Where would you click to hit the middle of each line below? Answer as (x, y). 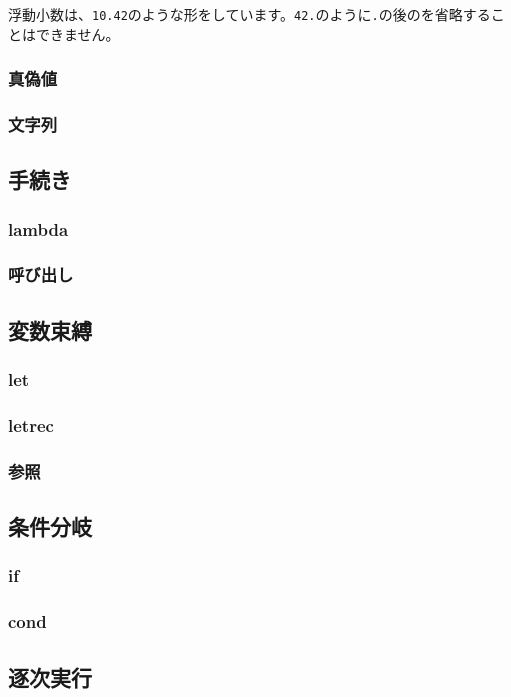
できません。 (77, 33)
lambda (38, 228)
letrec (31, 424)
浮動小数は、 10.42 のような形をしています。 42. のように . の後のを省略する (249, 14)
